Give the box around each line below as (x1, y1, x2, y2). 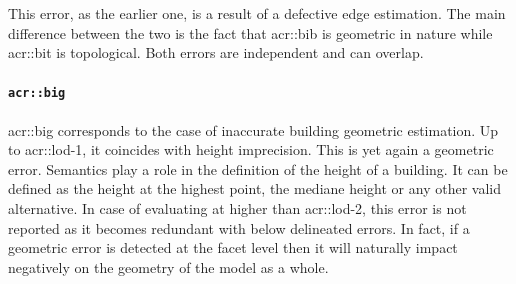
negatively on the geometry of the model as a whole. (8, 256, 329, 277)
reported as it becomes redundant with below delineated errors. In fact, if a (8, 217, 470, 238)
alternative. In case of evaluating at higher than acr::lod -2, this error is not (8, 198, 467, 219)
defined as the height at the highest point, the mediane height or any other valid (8, 178, 501, 199)
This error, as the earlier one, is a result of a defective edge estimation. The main (8, 3, 506, 23)
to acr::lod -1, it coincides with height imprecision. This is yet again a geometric (8, 139, 494, 160)
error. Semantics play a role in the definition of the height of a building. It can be (8, 158, 508, 179)
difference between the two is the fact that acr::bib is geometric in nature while (8, 22, 493, 43)
